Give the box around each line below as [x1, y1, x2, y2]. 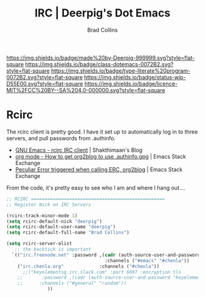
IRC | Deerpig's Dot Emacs [34, 6, 171, 20]
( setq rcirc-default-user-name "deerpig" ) [6, 224, 116, 230]
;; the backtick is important [14, 246, 92, 252]
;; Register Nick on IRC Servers [6, 201, 92, 207]
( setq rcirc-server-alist [6, 241, 72, 247]
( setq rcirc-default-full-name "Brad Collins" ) [6, 229, 130, 236]
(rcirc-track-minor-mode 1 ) [6, 212, 78, 219]
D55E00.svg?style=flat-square [6, 80, 84, 87]
